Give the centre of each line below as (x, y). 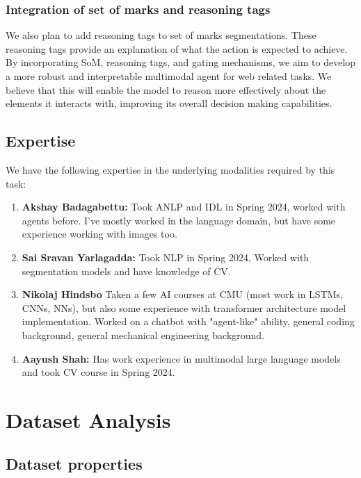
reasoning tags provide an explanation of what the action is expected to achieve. (177, 48)
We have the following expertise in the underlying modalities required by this (170, 169)
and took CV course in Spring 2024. (98, 372)
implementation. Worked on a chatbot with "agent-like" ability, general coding (188, 321)
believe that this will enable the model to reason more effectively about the (166, 89)
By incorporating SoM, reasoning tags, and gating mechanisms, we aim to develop (181, 62)
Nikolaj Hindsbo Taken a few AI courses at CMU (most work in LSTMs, (182, 294)
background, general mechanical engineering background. (143, 335)
